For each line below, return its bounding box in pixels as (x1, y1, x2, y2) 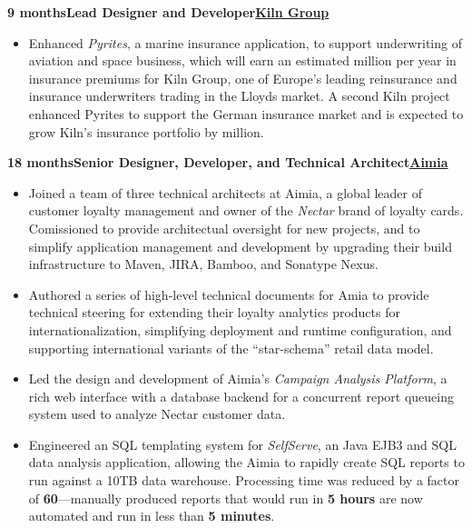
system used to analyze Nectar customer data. (28, 404, 286, 423)
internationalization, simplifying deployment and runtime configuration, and (28, 320, 452, 339)
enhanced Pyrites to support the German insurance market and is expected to (28, 104, 464, 123)
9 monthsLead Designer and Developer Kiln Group (7, 3, 329, 21)
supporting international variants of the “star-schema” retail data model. (28, 338, 434, 357)
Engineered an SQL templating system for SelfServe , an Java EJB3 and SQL (28, 434, 457, 453)
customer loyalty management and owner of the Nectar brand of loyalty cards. (28, 201, 464, 220)
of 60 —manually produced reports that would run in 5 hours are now (28, 488, 423, 507)
